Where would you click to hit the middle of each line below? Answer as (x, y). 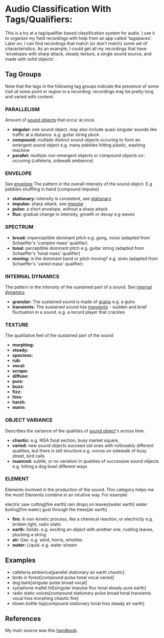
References (23, 619)
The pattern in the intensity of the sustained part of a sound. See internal (79, 287)
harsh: (19, 402)
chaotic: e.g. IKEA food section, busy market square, (66, 440)
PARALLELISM (23, 109)
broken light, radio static (37, 524)
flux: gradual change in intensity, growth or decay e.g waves (73, 214)
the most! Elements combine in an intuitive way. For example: (67, 495)
